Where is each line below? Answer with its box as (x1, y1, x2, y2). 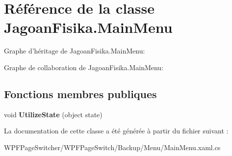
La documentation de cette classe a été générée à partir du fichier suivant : (4, 126, 229, 136)
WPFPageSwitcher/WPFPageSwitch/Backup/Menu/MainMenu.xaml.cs (4, 142, 221, 152)
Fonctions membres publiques (4, 86, 157, 101)
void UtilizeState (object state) (4, 109, 103, 119)
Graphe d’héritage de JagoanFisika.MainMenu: (4, 46, 145, 56)
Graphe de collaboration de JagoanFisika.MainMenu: (4, 62, 164, 72)
